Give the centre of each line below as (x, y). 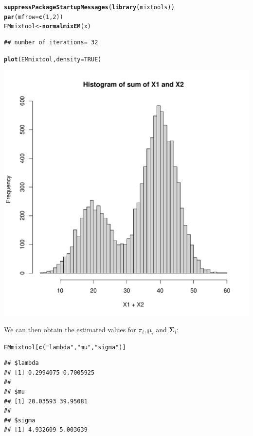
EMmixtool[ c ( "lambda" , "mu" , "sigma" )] (65, 347)
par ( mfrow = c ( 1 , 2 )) (34, 17)
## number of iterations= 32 (51, 42)
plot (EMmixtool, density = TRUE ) (53, 59)
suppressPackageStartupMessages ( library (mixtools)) (89, 7)
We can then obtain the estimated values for (70, 329)
